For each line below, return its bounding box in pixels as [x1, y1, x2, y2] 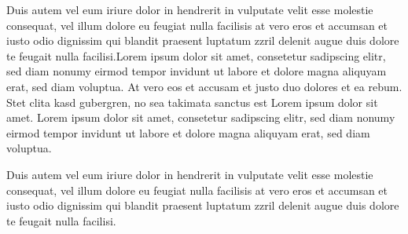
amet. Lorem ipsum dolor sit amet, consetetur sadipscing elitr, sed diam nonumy [6, 109, 395, 126]
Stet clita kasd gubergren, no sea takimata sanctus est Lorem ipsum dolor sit [6, 93, 378, 110]
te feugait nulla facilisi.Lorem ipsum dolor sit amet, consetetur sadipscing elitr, [6, 47, 386, 64]
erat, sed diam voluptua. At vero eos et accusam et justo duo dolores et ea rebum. [6, 78, 402, 94]
